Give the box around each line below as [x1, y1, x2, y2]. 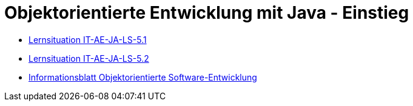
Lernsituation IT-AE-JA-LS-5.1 [29, 34, 147, 45]
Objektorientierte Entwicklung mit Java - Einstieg [4, 2, 409, 23]
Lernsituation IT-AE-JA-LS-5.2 [29, 53, 149, 64]
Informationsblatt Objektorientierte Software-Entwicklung [29, 71, 257, 82]
